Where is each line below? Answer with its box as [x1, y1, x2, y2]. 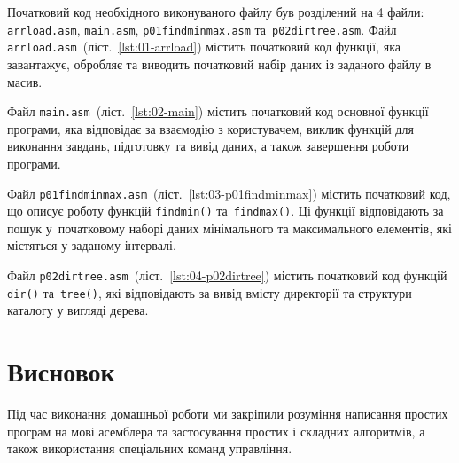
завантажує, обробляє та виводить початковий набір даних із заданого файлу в [7, 54, 432, 73]
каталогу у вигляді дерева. [7, 301, 149, 319]
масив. [7, 72, 43, 90]
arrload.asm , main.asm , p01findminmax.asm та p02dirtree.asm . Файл [7, 20, 397, 38]
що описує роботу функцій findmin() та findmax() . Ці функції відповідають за [7, 201, 444, 220]
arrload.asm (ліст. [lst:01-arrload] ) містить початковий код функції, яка [7, 37, 401, 56]
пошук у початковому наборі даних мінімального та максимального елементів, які [7, 218, 452, 237]
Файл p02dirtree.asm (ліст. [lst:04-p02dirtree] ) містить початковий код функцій [7, 266, 447, 285]
